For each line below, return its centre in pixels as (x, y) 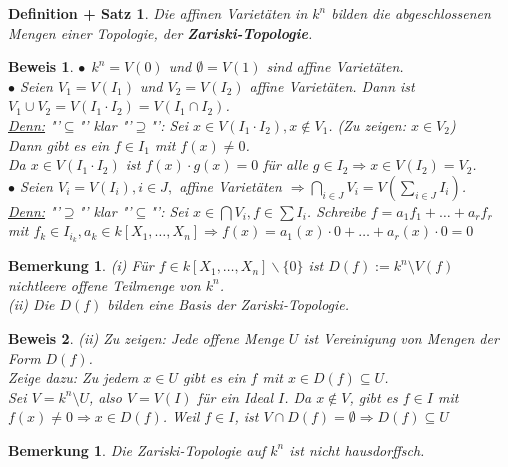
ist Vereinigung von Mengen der (401, 337)
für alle (285, 164)
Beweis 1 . (41, 66)
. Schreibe (336, 210)
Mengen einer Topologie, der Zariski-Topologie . (160, 32)
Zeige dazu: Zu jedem (73, 377)
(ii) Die (31, 304)
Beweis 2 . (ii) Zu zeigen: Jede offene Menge (146, 337)
